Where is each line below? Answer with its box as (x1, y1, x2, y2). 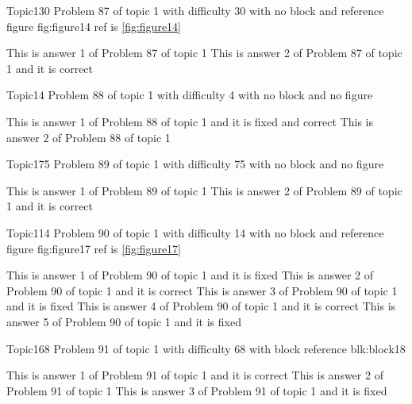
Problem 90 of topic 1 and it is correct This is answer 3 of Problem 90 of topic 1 (6, 282, 398, 298)
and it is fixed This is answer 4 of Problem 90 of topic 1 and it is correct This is (6, 298, 396, 314)
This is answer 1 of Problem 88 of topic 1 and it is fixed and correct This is (6, 113, 373, 129)
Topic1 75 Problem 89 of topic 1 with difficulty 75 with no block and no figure (6, 156, 384, 172)
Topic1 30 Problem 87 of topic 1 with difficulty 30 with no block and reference (6, 2, 384, 18)
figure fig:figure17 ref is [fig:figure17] (6, 240, 181, 256)
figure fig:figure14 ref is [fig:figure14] (6, 17, 181, 34)
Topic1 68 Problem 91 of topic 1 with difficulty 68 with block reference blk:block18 (6, 340, 406, 356)
